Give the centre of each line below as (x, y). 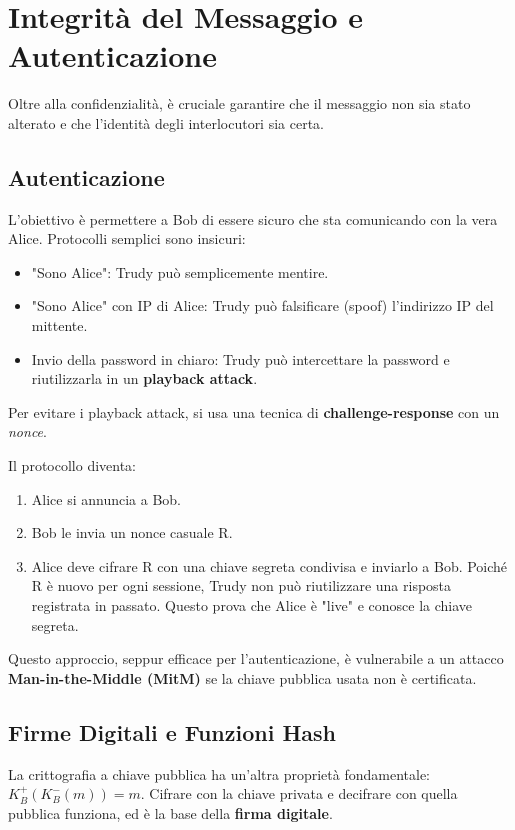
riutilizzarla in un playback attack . (144, 378)
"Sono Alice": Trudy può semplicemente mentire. (180, 271)
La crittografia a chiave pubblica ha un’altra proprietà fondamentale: (219, 773)
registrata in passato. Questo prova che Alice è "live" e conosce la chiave (252, 605)
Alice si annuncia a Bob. (106, 498)
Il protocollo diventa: (72, 465)
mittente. (59, 325)
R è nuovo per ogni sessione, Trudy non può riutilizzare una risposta (241, 585)
